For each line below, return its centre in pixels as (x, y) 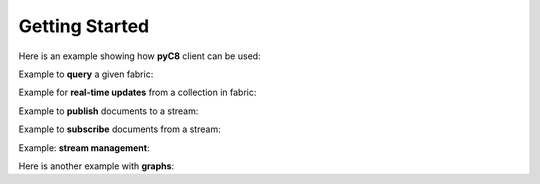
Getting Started (84, 26)
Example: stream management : (84, 147)
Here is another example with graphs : (96, 166)
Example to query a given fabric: (86, 74)
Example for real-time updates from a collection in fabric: (137, 92)
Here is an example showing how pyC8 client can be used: (139, 56)
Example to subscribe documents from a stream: (119, 129)
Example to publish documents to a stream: (108, 111)
